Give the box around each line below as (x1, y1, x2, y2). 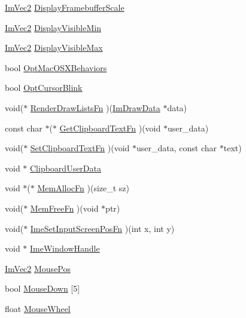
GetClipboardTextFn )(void (59, 121, 161, 134)
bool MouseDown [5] (5, 282, 80, 295)
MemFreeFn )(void (30, 201, 99, 214)
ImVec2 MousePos (5, 262, 71, 274)
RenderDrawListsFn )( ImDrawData (30, 101, 160, 114)
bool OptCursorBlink (5, 81, 83, 94)
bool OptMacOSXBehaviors (5, 61, 107, 74)
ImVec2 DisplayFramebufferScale (5, 1, 124, 13)
